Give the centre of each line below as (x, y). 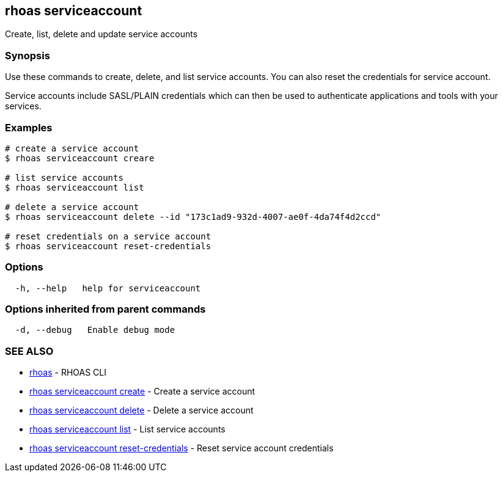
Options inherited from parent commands (105, 309)
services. (23, 106)
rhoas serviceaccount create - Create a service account (142, 391)
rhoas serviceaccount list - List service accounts (127, 429)
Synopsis (28, 55)
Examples (29, 127)
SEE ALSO (29, 351)
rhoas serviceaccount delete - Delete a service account (141, 410)
